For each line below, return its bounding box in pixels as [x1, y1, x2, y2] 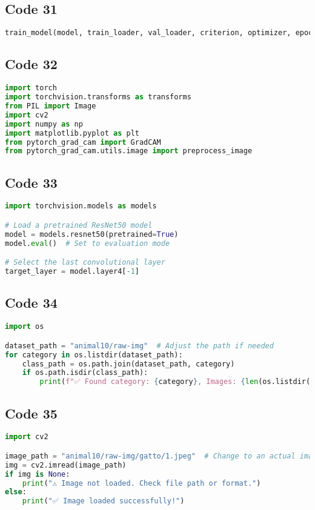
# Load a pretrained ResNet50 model [5, 221, 153, 230]
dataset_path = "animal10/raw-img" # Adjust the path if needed [5, 341, 274, 350]
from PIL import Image [5, 102, 96, 111]
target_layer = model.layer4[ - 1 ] [5, 267, 139, 276]
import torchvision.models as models [5, 202, 157, 211]
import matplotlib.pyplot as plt [5, 128, 139, 137]
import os [5, 322, 44, 331]
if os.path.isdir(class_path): [22, 368, 148, 377]
